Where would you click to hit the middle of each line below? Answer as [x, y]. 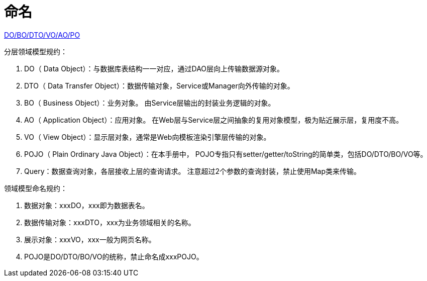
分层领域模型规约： [36, 51]
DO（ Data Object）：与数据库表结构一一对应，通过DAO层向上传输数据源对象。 [154, 68]
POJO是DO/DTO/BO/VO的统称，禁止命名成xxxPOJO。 [114, 256]
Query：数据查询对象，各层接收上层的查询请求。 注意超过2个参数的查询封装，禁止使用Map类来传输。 [193, 171]
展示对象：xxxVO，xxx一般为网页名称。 [90, 239]
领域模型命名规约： [36, 188]
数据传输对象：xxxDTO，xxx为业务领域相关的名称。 [110, 222]
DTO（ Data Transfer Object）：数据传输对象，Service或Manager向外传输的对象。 [159, 85]
